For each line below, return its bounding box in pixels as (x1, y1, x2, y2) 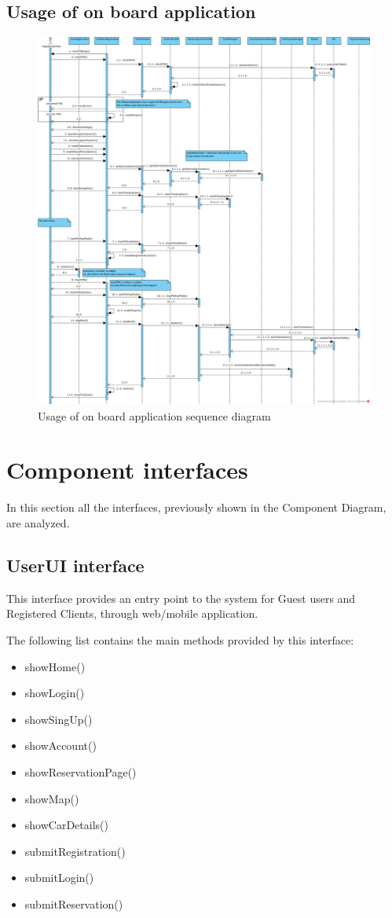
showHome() (24, 658, 86, 674)
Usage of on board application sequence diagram (38, 407, 271, 424)
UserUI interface (6, 553, 145, 577)
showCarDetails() (24, 817, 108, 833)
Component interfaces (6, 453, 248, 486)
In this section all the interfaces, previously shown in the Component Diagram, (6, 499, 387, 516)
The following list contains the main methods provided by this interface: (6, 631, 354, 648)
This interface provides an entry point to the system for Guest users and (6, 589, 356, 606)
